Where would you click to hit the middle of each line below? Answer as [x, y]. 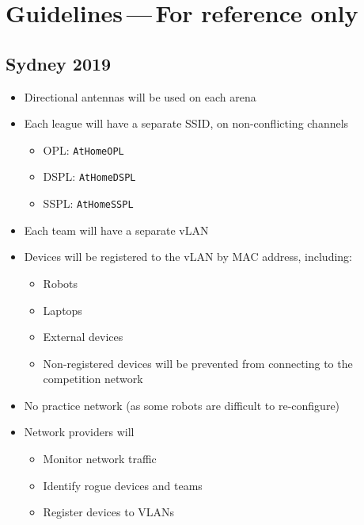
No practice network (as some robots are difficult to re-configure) [182, 405]
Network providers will [79, 432]
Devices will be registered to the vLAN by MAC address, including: [188, 257]
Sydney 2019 [59, 63]
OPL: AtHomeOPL [83, 149]
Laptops [63, 310]
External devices [83, 337]
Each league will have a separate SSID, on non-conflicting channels [186, 123]
